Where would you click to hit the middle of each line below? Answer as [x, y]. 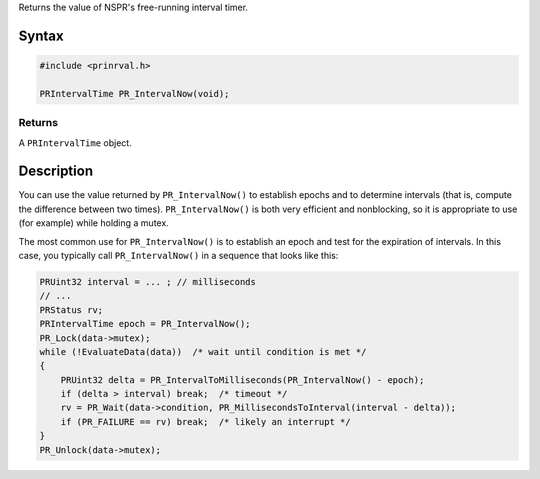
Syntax [41, 35]
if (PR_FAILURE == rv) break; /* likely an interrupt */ [205, 421]
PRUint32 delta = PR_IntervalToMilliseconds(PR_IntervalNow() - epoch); [242, 379]
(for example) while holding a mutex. [93, 223]
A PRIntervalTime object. [75, 142]
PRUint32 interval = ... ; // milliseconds [148, 281]
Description [56, 171]
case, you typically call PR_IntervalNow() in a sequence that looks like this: [178, 255]
